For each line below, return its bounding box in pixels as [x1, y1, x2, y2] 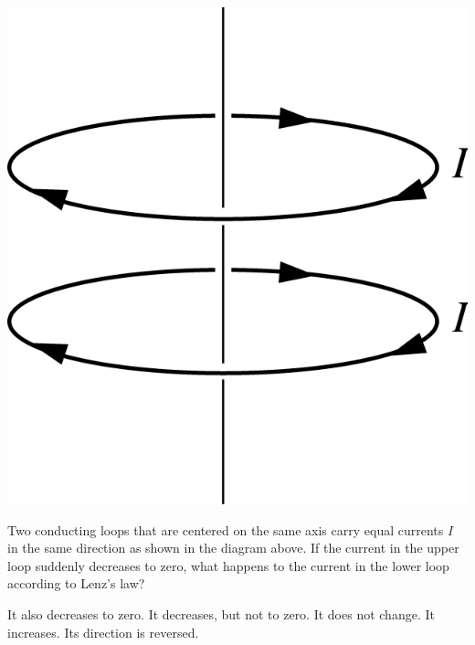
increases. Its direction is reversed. [7, 622, 199, 641]
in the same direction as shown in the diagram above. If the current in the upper [7, 538, 459, 557]
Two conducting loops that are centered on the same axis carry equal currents [7, 520, 444, 539]
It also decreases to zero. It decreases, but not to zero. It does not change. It [7, 604, 435, 623]
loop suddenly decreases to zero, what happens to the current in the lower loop [7, 555, 449, 575]
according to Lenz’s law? [7, 574, 145, 593]
